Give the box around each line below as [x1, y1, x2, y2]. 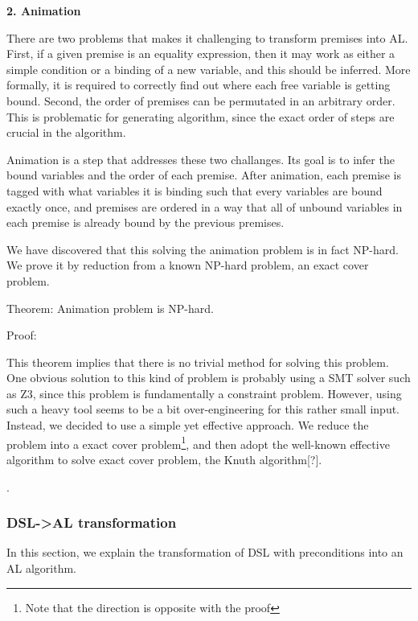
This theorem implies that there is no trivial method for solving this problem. [6, 353, 389, 370]
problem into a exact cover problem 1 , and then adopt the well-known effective [6, 433, 390, 452]
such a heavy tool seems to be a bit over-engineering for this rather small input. [6, 401, 400, 417]
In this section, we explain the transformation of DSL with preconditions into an [6, 544, 404, 561]
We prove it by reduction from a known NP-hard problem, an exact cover [6, 257, 369, 273]
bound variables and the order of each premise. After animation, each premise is [6, 167, 401, 183]
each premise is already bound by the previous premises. [6, 214, 285, 231]
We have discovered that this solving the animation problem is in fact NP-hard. [6, 241, 399, 257]
